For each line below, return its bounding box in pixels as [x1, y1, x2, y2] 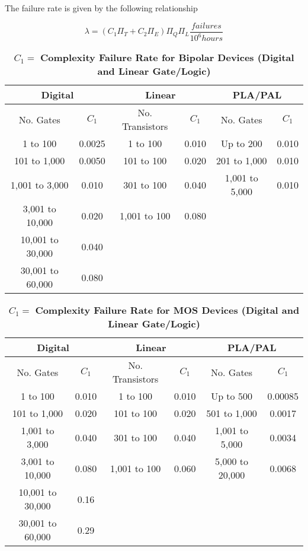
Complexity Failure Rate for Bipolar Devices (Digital [40, 50, 294, 64]
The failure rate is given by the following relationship [5, 2, 198, 14]
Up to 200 [220, 136, 262, 150]
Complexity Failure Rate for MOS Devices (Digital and [35, 303, 300, 317]
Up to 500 [211, 389, 252, 403]
